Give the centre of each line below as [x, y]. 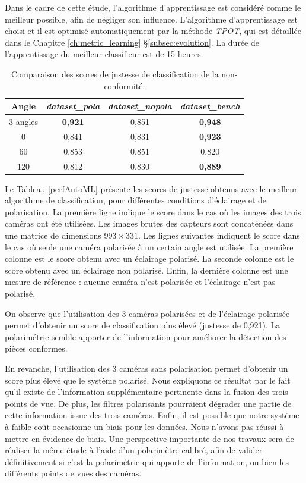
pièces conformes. [36, 348]
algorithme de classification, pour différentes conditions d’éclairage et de [136, 200]
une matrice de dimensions [53, 235]
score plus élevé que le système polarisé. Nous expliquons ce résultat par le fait [148, 380]
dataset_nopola [140, 106]
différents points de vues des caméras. [73, 473]
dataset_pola [73, 106]
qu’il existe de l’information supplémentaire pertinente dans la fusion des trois [146, 392]
